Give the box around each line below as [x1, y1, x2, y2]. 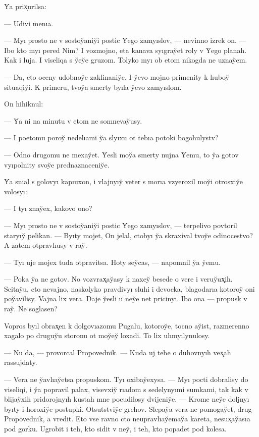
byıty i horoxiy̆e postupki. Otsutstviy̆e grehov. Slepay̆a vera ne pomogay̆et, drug [4, 403, 252, 414]
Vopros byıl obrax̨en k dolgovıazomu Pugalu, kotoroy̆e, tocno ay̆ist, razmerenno [4, 320, 249, 331]
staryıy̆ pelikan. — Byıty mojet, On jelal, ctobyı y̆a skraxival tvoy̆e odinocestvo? [4, 230, 253, 240]
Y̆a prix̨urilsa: [4, 1, 46, 11]
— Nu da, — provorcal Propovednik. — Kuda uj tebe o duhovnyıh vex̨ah [4, 347, 231, 357]
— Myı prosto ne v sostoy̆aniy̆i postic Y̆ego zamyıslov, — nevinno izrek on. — [4, 35, 246, 45]
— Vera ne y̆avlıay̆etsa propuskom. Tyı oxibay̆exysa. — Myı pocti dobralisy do [4, 374, 248, 385]
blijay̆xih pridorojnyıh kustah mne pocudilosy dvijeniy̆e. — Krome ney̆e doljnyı [4, 394, 249, 404]
